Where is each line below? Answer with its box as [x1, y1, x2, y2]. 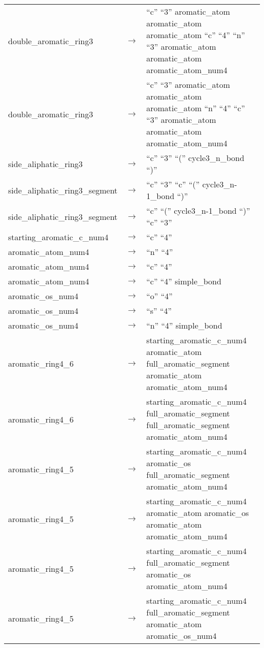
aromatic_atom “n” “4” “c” [146, 102, 245, 114]
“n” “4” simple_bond [146, 319, 222, 331]
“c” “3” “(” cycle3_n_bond [146, 152, 245, 164]
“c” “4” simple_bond [146, 275, 221, 287]
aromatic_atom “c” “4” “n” [146, 29, 245, 41]
